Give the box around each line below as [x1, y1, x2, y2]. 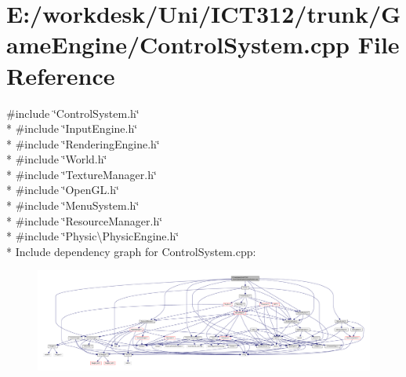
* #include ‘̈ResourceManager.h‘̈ [6, 212, 163, 229]
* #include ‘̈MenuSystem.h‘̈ [6, 197, 140, 214]
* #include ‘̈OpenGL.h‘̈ [6, 181, 119, 198]
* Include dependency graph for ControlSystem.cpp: [6, 243, 256, 259]
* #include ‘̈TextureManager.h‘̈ [6, 166, 157, 182]
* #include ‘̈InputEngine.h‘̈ [6, 120, 138, 137]
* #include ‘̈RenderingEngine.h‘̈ [6, 135, 160, 152]
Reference [6, 59, 115, 91]
